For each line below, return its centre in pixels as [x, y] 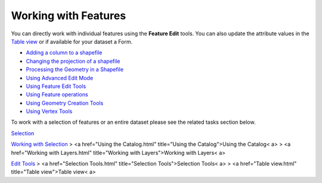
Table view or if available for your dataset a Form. [72, 41]
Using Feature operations [57, 94]
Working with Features [69, 16]
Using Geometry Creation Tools [65, 103]
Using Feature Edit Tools [56, 86]
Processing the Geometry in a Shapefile [75, 69]
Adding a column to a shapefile [64, 53]
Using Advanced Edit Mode [60, 78]
